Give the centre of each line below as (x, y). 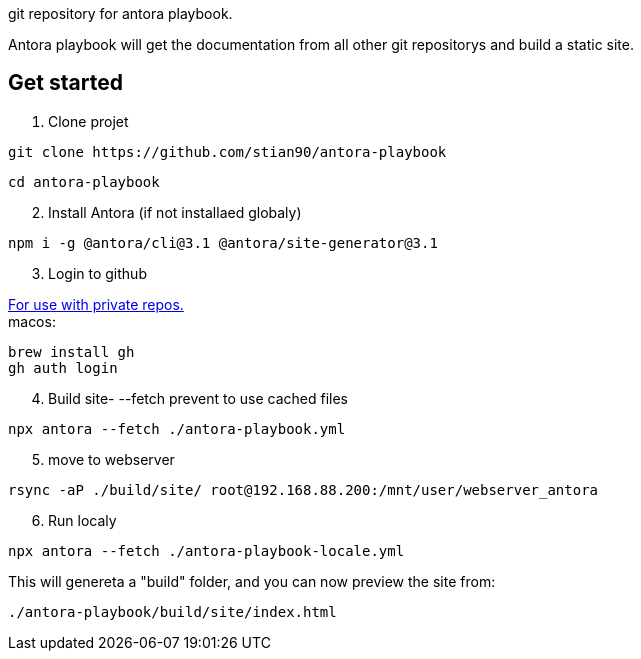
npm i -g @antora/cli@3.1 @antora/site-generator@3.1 (223, 242)
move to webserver (111, 459)
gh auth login (63, 367)
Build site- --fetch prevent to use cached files (198, 398)
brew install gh (71, 351)
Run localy (82, 520)
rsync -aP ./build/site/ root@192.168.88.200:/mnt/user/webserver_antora (303, 489)
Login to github (97, 273)
